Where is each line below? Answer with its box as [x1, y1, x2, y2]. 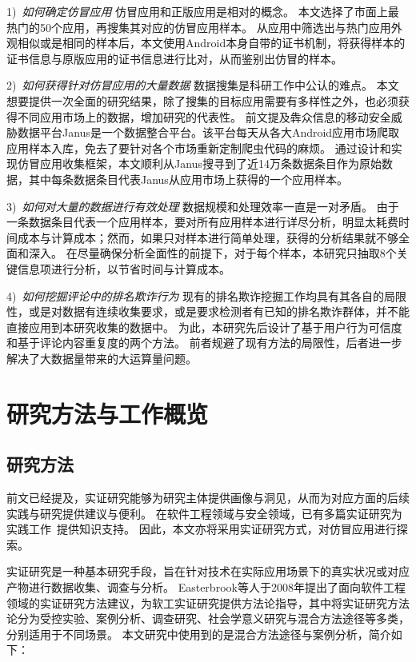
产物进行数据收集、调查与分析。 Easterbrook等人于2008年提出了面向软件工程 [6, 579, 406, 596]
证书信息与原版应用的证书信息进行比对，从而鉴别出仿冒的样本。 [6, 50, 342, 66]
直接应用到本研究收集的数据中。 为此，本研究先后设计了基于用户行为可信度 [6, 318, 402, 335]
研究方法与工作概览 [6, 397, 209, 429]
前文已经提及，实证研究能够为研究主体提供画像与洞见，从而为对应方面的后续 [6, 489, 410, 506]
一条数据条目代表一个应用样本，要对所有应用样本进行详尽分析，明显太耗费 [6, 213, 398, 230]
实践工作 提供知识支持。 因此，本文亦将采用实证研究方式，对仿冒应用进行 [6, 520, 397, 537]
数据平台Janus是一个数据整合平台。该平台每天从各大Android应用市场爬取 [17, 124, 400, 141]
